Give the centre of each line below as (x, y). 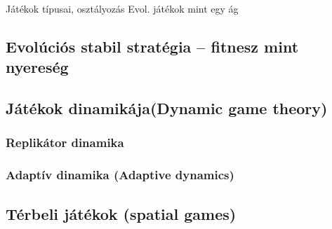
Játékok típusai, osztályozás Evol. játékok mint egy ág (122, 8)
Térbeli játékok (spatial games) (121, 213)
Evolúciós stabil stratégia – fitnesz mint (152, 46)
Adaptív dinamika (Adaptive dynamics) (120, 175)
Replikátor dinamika (65, 143)
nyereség (37, 67)
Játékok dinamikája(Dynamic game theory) (167, 108)
